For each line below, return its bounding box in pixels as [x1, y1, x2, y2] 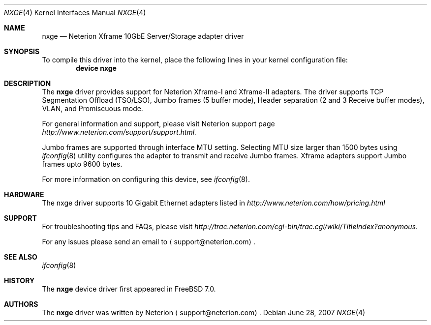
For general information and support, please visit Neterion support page [42, 119, 275, 128]
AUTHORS [4, 300, 38, 308]
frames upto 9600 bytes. [42, 160, 123, 168]
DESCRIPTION [4, 79, 51, 88]
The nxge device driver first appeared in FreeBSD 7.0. [42, 285, 216, 293]
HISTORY [4, 276, 35, 285]
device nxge [76, 64, 117, 72]
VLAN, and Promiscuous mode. [42, 104, 143, 113]
